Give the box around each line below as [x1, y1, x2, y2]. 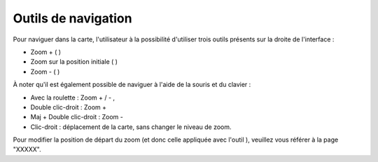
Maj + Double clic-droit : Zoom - [30, 113, 124, 121]
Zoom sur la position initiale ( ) [30, 58, 118, 66]
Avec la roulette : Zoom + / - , [30, 93, 115, 102]
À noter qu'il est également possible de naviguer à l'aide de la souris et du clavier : [13, 81, 251, 89]
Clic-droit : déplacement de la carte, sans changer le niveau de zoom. [30, 123, 232, 131]
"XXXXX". [13, 145, 41, 154]
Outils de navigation [13, 11, 132, 26]
